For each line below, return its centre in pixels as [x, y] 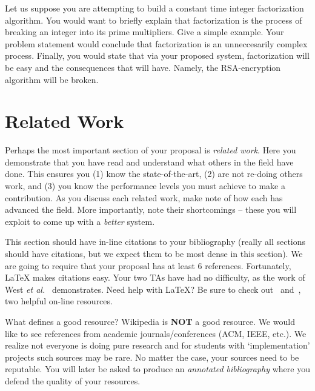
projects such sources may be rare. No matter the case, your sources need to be [152, 357]
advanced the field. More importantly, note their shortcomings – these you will [151, 209]
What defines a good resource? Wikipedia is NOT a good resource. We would [150, 321]
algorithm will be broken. [52, 79]
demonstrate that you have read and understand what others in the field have [149, 162]
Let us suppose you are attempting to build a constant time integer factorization [154, 8]
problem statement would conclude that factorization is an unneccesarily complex [156, 43]
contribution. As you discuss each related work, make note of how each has [144, 197]
